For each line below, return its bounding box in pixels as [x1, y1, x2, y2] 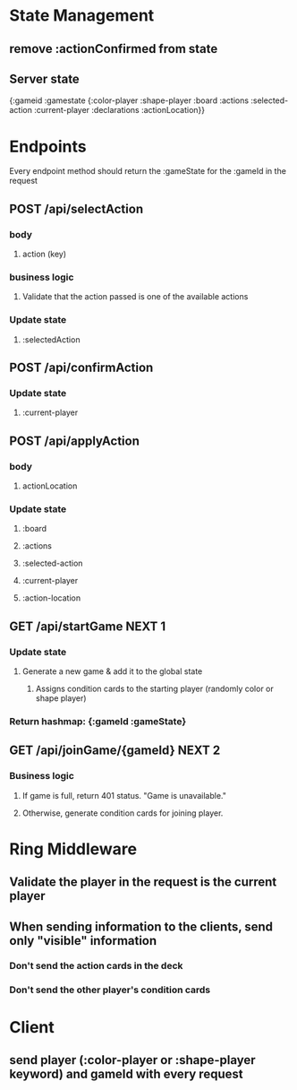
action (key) [21, 248, 67, 260]
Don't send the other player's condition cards [9, 983, 211, 996]
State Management [9, 5, 155, 26]
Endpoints [9, 136, 87, 157]
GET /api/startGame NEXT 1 [9, 619, 166, 634]
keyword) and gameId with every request [9, 1066, 243, 1081]
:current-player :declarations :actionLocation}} [34, 105, 206, 116]
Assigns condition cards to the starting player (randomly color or [35, 683, 275, 694]
